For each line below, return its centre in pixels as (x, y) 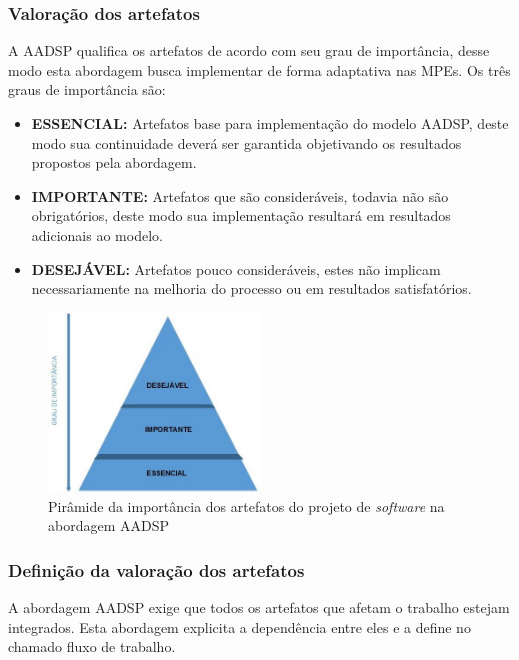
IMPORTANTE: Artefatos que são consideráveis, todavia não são (240, 195)
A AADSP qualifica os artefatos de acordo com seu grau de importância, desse (249, 50)
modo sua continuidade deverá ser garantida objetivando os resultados (246, 142)
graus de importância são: (87, 89)
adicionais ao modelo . (97, 234)
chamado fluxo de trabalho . (92, 646)
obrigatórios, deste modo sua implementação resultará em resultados (241, 215)
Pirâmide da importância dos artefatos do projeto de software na (246, 505)
